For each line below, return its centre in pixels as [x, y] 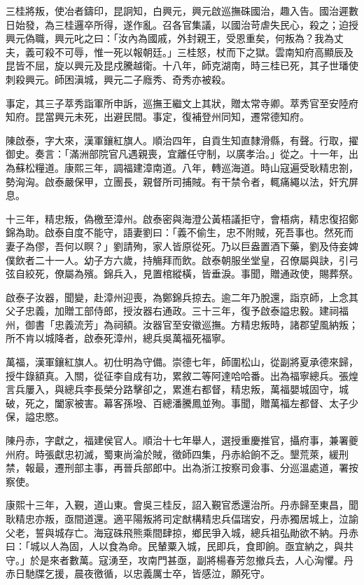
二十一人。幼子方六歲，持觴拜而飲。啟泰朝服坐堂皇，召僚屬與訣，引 [191, 260]
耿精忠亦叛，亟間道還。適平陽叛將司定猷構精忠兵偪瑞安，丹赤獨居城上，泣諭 [182, 518]
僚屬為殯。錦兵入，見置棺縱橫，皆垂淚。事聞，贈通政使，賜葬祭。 [206, 274]
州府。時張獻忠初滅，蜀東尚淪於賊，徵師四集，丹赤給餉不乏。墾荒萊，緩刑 [177, 454]
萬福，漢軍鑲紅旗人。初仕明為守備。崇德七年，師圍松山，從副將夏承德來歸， [182, 362]
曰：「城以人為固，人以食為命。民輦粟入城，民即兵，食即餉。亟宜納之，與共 [180, 546]
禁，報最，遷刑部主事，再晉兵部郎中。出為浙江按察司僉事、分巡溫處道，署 [177, 468]
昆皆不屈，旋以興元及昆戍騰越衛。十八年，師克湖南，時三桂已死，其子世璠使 [182, 66]
